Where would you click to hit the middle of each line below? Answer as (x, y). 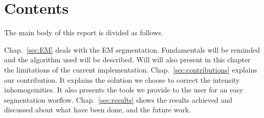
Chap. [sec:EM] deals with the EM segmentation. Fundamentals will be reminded (132, 49)
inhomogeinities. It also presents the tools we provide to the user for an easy (124, 90)
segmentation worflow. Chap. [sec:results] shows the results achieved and (118, 99)
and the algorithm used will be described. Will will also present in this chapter (127, 60)
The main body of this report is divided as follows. (84, 32)
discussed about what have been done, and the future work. (98, 110)
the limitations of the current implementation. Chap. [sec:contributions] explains (131, 69)
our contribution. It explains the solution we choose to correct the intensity (122, 79)
